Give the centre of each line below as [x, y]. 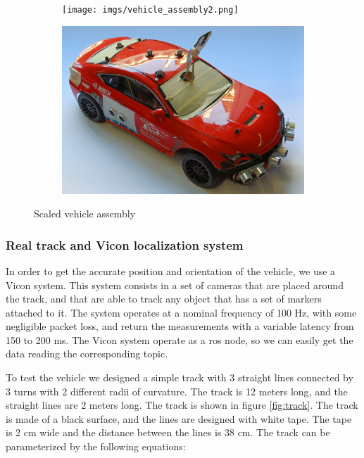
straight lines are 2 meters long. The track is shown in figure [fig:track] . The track [182, 405]
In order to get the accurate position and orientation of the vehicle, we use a [171, 271]
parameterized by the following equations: [96, 446]
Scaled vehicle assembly [85, 214]
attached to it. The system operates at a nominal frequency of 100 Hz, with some [181, 312]
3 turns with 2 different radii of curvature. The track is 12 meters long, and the [177, 391]
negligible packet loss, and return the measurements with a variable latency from [180, 326]
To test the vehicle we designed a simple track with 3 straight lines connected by [180, 377]
